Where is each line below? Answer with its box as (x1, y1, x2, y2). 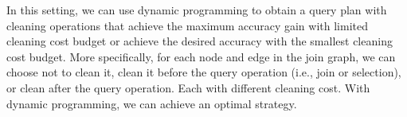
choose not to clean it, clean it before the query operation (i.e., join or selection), (6, 64, 401, 80)
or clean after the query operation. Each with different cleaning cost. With (6, 79, 370, 96)
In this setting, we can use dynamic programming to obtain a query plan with (6, 2, 387, 18)
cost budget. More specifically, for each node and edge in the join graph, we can (6, 48, 396, 64)
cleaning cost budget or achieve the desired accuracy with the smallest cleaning (6, 33, 393, 49)
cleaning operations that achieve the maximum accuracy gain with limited (6, 17, 368, 33)
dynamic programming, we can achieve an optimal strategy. (6, 95, 297, 111)
